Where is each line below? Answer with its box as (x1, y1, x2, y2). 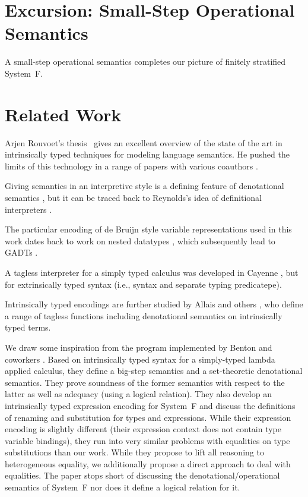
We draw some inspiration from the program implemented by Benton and (5, 341, 272, 353)
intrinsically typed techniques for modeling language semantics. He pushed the (5, 148, 290, 161)
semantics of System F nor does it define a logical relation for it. (5, 481, 240, 493)
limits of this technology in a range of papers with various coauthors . (5, 159, 258, 172)
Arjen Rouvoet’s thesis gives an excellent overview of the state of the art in (5, 136, 282, 149)
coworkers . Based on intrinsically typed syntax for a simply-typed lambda (5, 353, 275, 365)
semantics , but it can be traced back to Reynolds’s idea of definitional (5, 191, 262, 203)
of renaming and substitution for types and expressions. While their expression (5, 411, 291, 423)
